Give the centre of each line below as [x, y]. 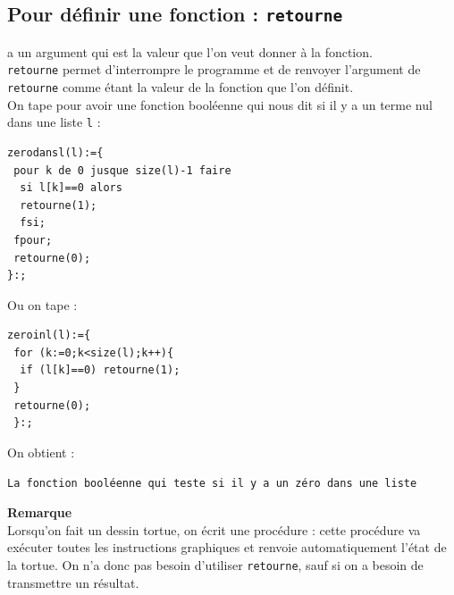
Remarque [40, 512]
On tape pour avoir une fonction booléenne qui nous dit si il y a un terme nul [220, 104]
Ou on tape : [42, 304]
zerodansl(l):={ [55, 152]
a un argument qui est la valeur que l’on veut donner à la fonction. [190, 51]
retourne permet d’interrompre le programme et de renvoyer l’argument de [214, 69]
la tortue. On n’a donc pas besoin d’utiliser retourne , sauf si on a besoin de [215, 564]
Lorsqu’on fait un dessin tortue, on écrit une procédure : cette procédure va [214, 529]
